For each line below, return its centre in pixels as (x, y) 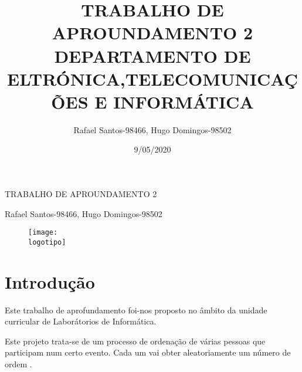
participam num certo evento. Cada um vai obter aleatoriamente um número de (148, 352)
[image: (43, 233)
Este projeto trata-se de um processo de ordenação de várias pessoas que (135, 341)
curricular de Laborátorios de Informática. (81, 321)
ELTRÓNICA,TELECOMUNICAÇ (152, 78)
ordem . (18, 364)
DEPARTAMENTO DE (152, 55)
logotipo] (47, 242)
